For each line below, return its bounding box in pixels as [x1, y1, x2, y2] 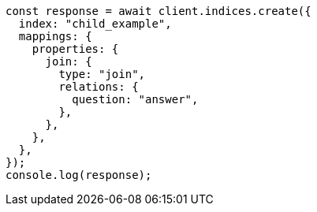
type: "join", [58, 68, 146, 80]
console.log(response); [6, 169, 152, 181]
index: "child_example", [18, 17, 172, 30]
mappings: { [18, 30, 92, 43]
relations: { [58, 80, 139, 93]
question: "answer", [72, 93, 199, 106]
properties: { [32, 43, 119, 55]
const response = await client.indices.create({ [6, 5, 311, 17]
